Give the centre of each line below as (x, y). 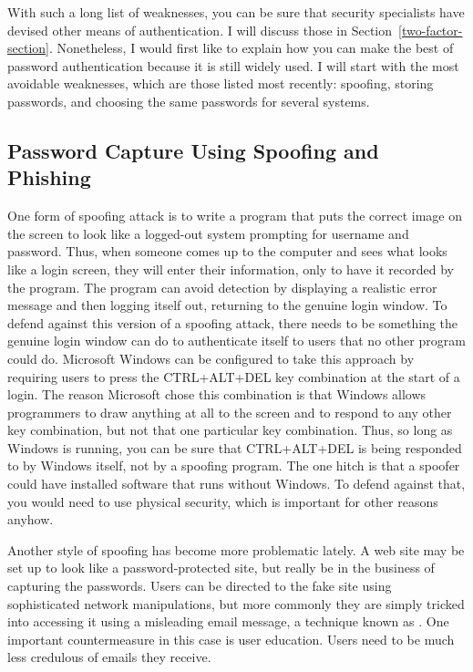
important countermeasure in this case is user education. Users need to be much (231, 639)
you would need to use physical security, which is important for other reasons (223, 501)
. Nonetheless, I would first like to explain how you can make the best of (251, 48)
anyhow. (31, 519)
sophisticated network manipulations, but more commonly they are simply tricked (236, 603)
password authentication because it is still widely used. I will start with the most (233, 65)
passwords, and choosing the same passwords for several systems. (189, 101)
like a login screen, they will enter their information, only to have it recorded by (231, 269)
